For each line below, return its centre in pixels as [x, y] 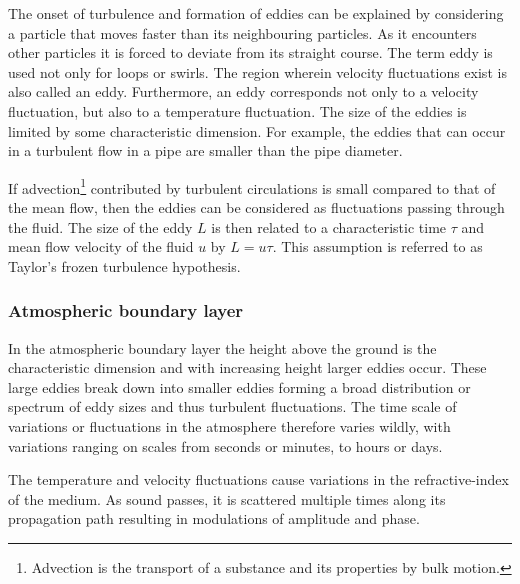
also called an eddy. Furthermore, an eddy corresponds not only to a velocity [243, 91]
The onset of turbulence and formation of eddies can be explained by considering [256, 13]
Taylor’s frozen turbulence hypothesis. [124, 265]
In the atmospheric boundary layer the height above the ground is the [222, 347]
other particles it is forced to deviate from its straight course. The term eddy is [250, 52]
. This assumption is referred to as [377, 246]
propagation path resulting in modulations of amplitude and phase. [214, 518]
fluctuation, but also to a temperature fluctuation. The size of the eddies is [237, 110]
